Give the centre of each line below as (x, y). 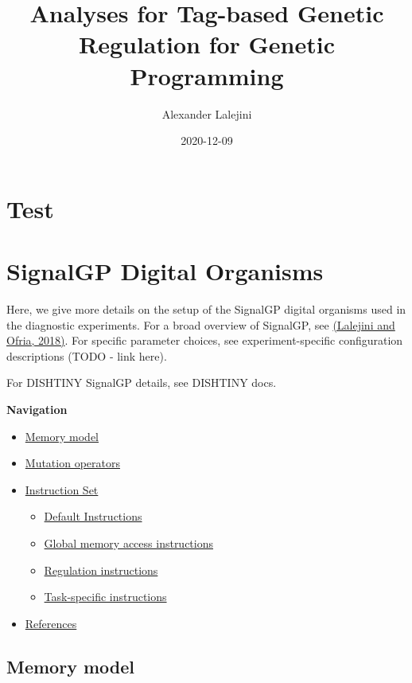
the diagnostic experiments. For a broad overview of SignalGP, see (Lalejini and (201, 324)
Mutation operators (72, 463)
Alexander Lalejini (207, 113)
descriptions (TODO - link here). (87, 355)
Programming (207, 75)
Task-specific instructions (105, 597)
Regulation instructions (101, 570)
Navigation (37, 409)
